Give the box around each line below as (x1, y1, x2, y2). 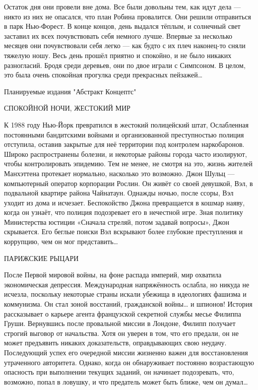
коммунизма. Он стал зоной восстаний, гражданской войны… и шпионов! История (4, 299, 253, 309)
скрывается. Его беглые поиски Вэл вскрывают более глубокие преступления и (4, 226, 243, 237)
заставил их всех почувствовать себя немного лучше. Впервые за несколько (4, 30, 233, 41)
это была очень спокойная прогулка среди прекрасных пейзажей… (4, 69, 203, 80)
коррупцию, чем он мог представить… (4, 236, 118, 247)
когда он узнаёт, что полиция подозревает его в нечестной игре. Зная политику (4, 207, 243, 217)
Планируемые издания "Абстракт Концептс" (4, 86, 136, 96)
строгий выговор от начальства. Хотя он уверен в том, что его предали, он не (4, 327, 239, 338)
